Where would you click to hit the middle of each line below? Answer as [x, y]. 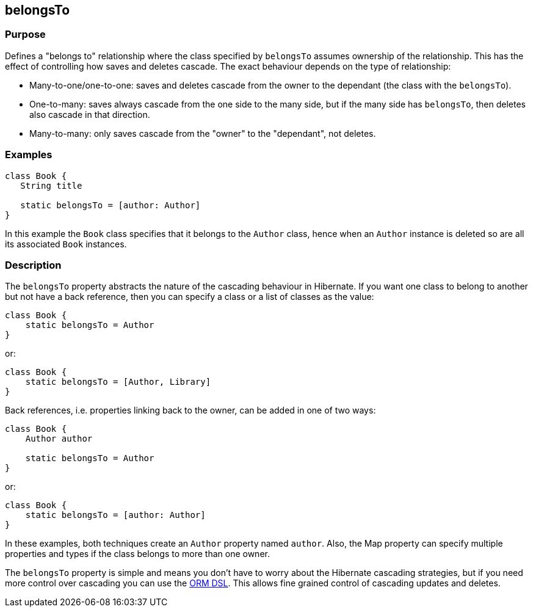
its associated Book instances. [66, 244]
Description [33, 265]
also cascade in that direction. [90, 114]
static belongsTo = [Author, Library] [118, 382]
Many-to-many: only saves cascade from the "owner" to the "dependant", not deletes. [203, 133]
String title [51, 185]
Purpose [25, 35]
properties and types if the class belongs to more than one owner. [137, 554]
